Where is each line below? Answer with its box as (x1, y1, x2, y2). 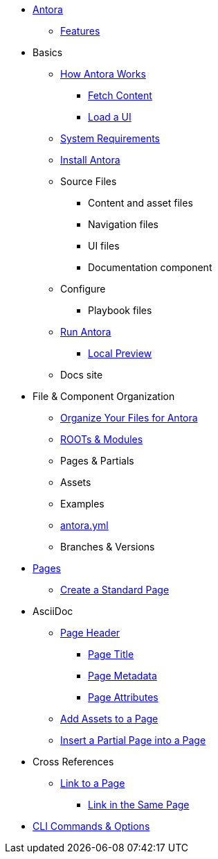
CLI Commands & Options (33, 820, 150, 832)
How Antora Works (60, 68, 146, 80)
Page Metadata (88, 670, 157, 682)
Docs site (60, 369, 103, 381)
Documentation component (88, 261, 212, 273)
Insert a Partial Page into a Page (60, 734, 206, 746)
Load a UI (88, 111, 131, 123)
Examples (60, 498, 105, 510)
